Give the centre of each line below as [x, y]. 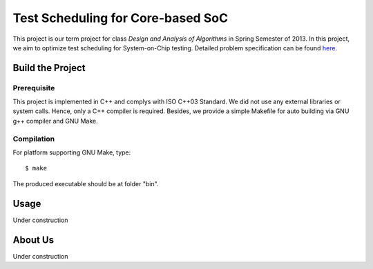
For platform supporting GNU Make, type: [72, 152]
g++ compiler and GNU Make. [55, 121]
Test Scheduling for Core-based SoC [120, 18]
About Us [34, 240]
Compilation [34, 139]
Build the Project [49, 68]
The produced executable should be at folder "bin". [86, 183]
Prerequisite [34, 88]
